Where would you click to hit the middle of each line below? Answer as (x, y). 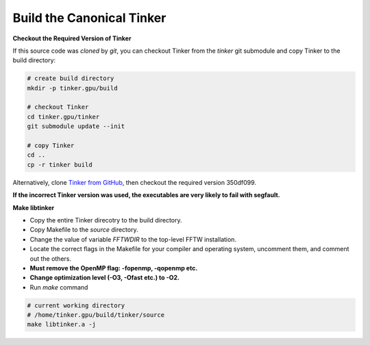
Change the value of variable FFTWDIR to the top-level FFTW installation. (133, 239)
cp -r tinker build (60, 165)
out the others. (51, 258)
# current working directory (76, 305)
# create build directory (71, 78)
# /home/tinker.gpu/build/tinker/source (96, 315)
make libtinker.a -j (61, 324)
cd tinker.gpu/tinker (63, 117)
